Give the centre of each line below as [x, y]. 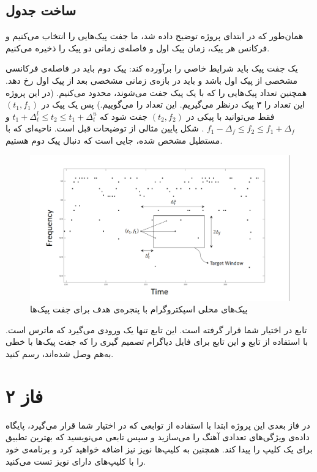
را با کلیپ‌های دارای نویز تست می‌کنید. [76, 461]
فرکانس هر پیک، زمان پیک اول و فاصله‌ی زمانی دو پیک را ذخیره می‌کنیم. [138, 47]
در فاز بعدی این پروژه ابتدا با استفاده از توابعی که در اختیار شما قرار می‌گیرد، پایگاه [158, 425]
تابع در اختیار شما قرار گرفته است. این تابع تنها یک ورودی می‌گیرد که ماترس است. [156, 329]
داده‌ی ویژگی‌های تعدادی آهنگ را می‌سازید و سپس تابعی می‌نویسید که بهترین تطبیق [158, 437]
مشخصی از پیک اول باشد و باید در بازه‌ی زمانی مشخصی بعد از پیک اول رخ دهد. [151, 80]
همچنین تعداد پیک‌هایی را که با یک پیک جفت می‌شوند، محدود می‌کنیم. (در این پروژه [156, 92]
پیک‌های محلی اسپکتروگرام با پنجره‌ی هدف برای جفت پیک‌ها [139, 309]
